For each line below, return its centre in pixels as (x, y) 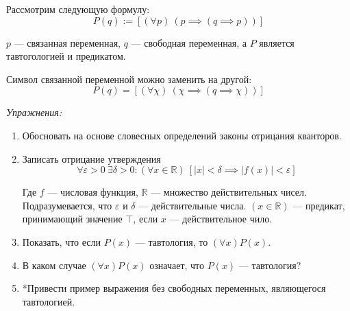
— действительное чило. (221, 219)
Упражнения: (34, 112)
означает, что (177, 265)
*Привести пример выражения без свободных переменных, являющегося (174, 288)
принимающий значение (72, 219)
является (277, 42)
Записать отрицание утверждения (91, 158)
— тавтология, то (172, 241)
